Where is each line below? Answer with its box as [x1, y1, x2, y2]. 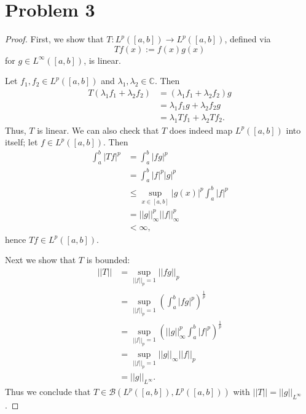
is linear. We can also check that [37, 123, 159, 136]
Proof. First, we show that [5, 33, 104, 45]
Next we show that [5, 253, 76, 266]
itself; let [5, 136, 38, 148]
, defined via [224, 33, 271, 45]
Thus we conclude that [5, 385, 91, 398]
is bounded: [86, 253, 130, 266]
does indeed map [169, 123, 233, 136]
